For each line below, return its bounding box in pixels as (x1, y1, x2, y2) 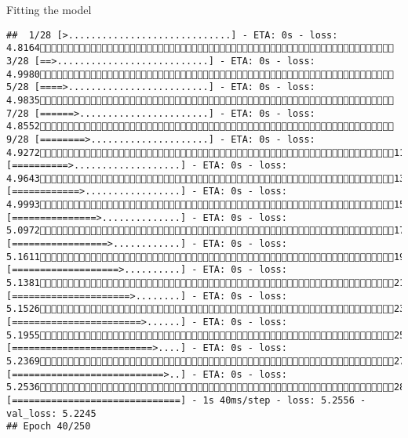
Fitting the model (6, 2, 92, 17)
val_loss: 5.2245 (6, 407, 97, 419)
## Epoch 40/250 (6, 421, 91, 433)
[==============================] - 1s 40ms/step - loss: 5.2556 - (6, 394, 366, 406)
